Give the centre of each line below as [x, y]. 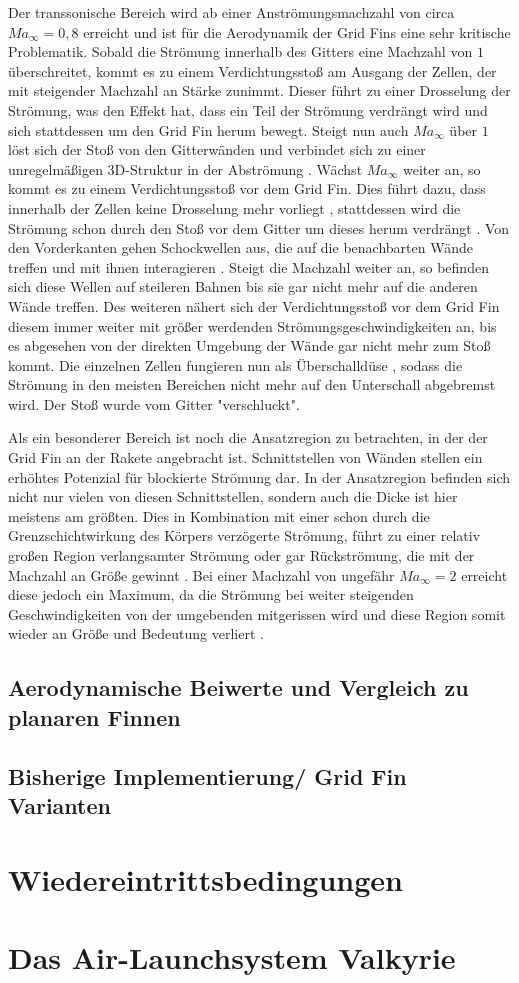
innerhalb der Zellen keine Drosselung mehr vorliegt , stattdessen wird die [234, 207]
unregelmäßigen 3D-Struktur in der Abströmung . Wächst [185, 168]
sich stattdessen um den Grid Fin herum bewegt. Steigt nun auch [208, 129]
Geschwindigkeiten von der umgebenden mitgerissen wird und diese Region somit [257, 613]
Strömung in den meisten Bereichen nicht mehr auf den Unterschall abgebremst [252, 384]
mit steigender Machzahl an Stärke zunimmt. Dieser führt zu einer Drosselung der [259, 90]
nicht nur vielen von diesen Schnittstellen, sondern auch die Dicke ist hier [233, 496]
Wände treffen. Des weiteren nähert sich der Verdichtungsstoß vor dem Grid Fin [254, 305]
